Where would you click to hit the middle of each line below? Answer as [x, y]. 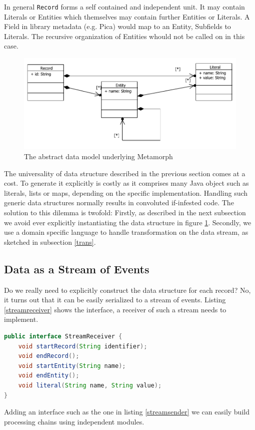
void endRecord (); [49, 356]
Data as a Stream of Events [77, 269]
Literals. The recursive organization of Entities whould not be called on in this [124, 36]
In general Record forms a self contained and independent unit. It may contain [124, 7]
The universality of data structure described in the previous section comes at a [125, 173]
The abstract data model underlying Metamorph [98, 156]
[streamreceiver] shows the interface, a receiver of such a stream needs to [115, 309]
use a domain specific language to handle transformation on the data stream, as [126, 232]
